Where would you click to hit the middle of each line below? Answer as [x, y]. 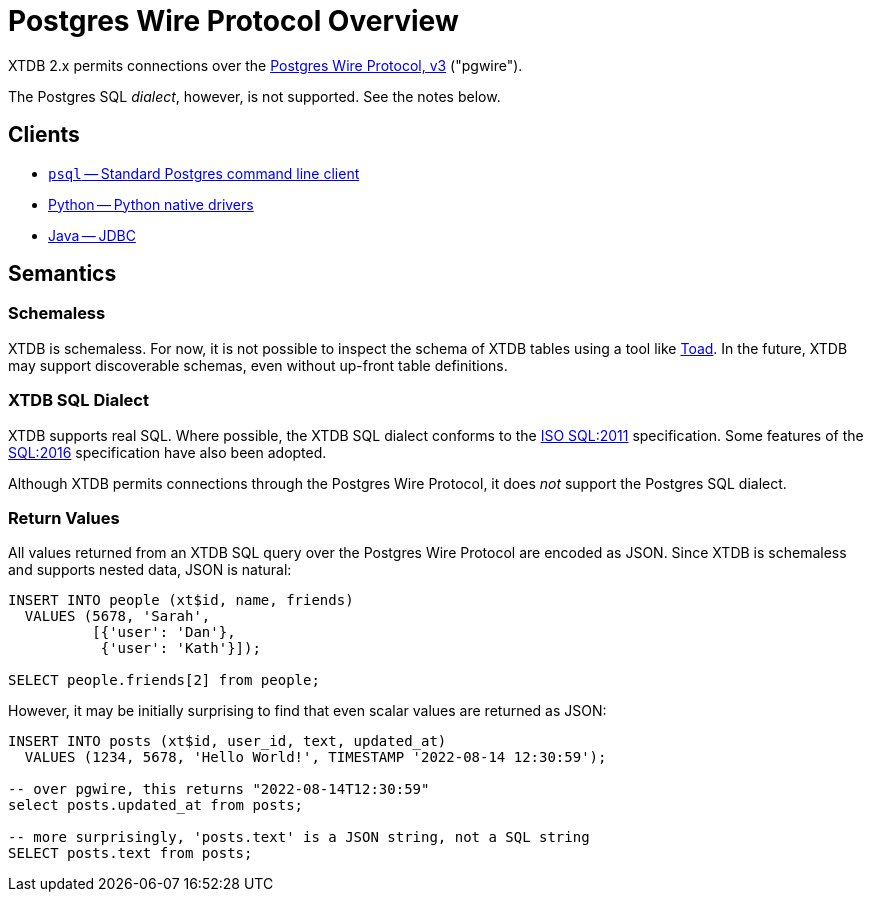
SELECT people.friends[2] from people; [164, 680]
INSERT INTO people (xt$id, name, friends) [181, 600]
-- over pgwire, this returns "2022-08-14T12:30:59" [219, 789]
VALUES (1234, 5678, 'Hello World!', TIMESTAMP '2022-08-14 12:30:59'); [315, 757]
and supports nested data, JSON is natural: [150, 570]
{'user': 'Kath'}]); [180, 648]
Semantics [62, 274]
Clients [44, 135]
